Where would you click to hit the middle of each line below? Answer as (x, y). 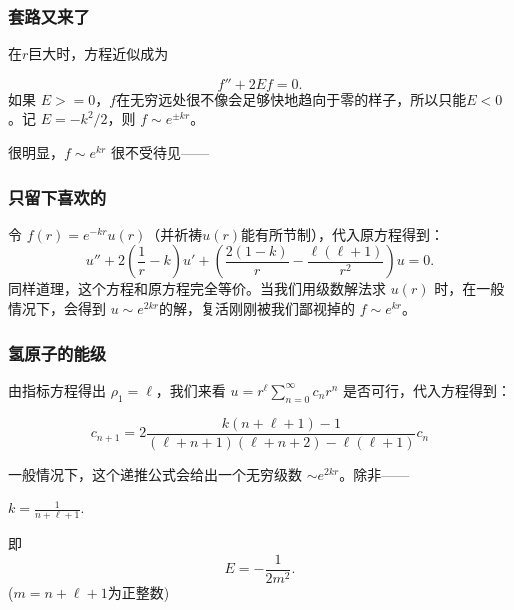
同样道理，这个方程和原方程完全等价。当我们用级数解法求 (197, 288)
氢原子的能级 (57, 352)
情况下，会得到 (57, 308)
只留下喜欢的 (57, 196)
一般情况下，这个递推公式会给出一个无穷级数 (155, 473)
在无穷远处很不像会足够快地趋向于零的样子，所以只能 (291, 98)
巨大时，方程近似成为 (98, 53)
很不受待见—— (159, 152)
